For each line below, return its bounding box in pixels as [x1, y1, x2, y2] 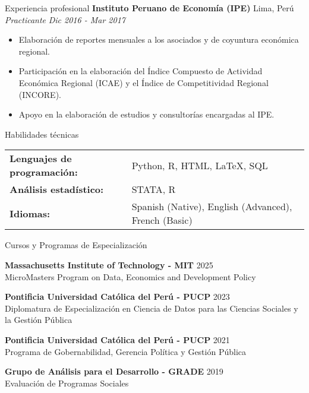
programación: [10, 165, 78, 179]
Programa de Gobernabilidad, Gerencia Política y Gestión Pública [5, 345, 246, 357]
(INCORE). [18, 88, 61, 100]
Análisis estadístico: [10, 182, 104, 196]
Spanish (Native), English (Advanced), [131, 199, 292, 214]
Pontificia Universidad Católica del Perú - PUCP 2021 [5, 333, 230, 346]
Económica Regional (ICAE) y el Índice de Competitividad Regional [18, 76, 269, 88]
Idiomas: [10, 206, 51, 220]
